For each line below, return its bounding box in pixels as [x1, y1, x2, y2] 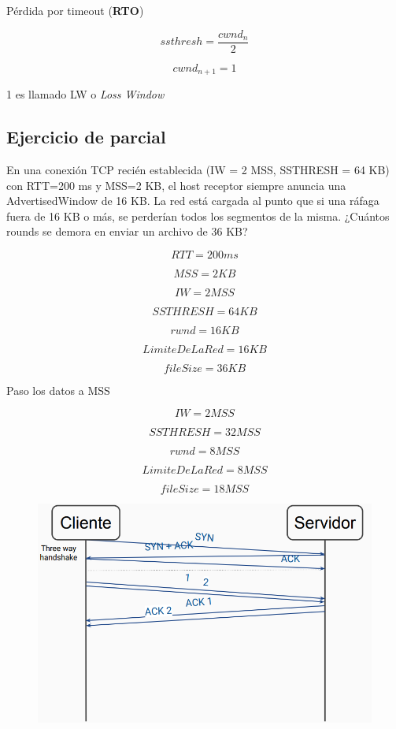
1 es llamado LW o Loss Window [6, 86, 165, 102]
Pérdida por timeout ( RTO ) [6, 2, 144, 18]
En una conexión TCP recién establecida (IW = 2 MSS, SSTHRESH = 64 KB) [6, 161, 390, 177]
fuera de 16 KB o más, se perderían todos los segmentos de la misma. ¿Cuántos [6, 207, 390, 224]
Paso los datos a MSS [6, 381, 110, 398]
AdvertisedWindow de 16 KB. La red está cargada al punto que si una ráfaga [6, 192, 379, 209]
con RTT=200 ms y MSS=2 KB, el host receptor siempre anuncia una [6, 177, 346, 193]
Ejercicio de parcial [6, 125, 166, 149]
